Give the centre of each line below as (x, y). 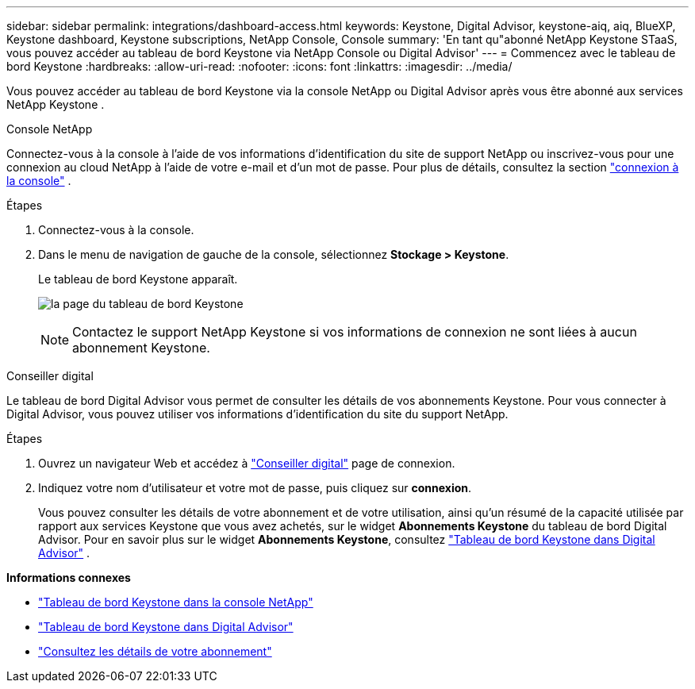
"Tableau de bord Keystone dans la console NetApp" (176, 602)
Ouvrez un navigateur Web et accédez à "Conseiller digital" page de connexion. (247, 463)
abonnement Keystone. (141, 348)
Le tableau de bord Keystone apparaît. (138, 279)
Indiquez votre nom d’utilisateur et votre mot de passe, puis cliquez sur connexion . (255, 488)
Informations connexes (69, 577)
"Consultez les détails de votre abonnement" (155, 651)
